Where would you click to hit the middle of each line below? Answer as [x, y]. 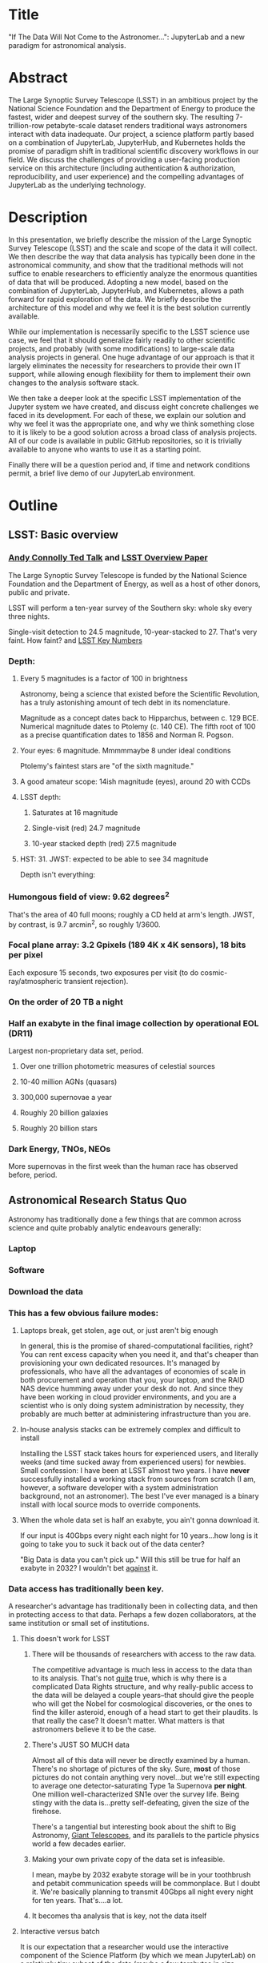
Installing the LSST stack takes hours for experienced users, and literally [139, 1454]
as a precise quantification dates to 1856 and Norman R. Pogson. [127, 735]
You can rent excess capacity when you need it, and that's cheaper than [139, 1355]
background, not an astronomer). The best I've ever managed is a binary [139, 1496]
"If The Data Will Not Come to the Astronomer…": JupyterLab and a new [127, 37]
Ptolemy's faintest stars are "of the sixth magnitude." [107, 765]
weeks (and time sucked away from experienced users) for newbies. [133, 1462]
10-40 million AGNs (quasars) [68, 1082]
